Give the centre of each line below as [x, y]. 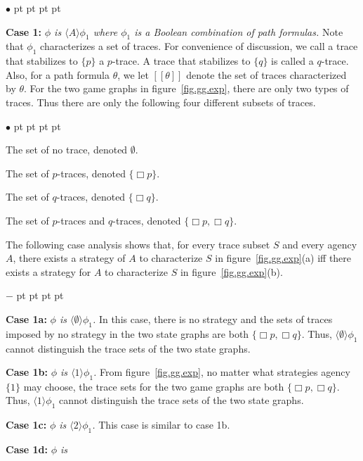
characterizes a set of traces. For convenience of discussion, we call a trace [199, 46]
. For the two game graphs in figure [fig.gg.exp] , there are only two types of [186, 88]
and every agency [320, 244]
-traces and [81, 220]
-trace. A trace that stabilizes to [181, 61]
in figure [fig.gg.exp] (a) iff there [283, 258]
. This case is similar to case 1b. [161, 425]
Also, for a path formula [58, 74]
